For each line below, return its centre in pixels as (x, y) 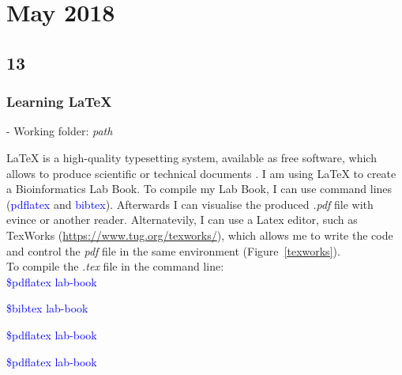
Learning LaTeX (59, 102)
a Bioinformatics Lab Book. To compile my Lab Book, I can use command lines (199, 189)
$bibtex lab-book (47, 308)
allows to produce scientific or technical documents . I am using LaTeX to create (201, 173)
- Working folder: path (60, 131)
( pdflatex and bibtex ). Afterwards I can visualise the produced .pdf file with (190, 204)
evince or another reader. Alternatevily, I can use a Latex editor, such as (182, 220)
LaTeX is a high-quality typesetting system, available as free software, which (192, 157)
